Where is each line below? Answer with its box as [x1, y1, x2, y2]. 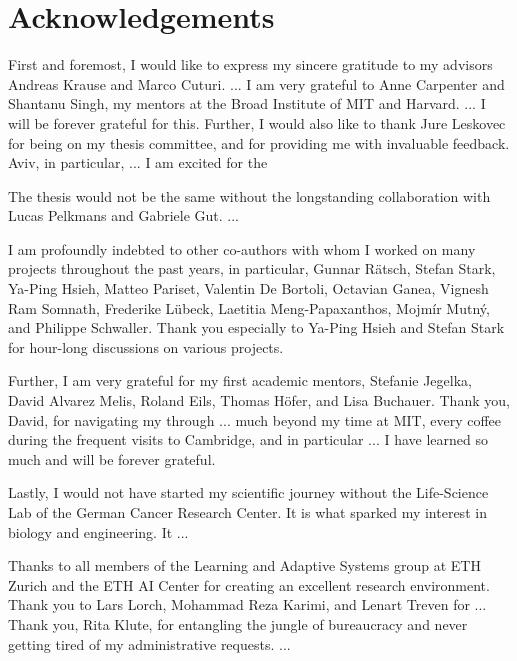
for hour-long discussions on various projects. [8, 336, 284, 357]
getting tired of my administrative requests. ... [8, 633, 291, 654]
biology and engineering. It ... [8, 521, 189, 542]
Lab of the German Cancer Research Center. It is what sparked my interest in [8, 502, 487, 522]
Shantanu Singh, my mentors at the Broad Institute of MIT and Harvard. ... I [8, 93, 486, 114]
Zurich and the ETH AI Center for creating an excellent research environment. [8, 574, 490, 595]
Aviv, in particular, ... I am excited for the [8, 152, 268, 173]
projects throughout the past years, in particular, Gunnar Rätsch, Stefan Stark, [8, 258, 496, 279]
